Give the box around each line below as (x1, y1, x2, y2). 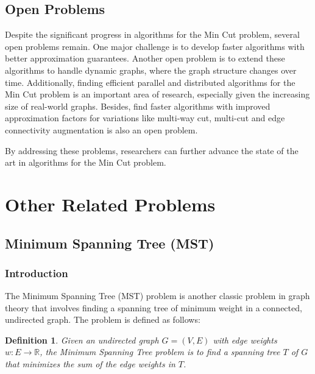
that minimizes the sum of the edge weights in (5, 358, 175, 370)
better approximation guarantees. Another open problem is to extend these (5, 52, 285, 65)
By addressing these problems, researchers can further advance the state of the (5, 144, 299, 157)
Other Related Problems (5, 191, 216, 216)
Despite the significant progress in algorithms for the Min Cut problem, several (5, 28, 300, 41)
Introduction (5, 265, 68, 280)
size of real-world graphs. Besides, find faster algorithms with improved (5, 99, 271, 112)
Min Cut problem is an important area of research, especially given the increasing (5, 88, 310, 101)
